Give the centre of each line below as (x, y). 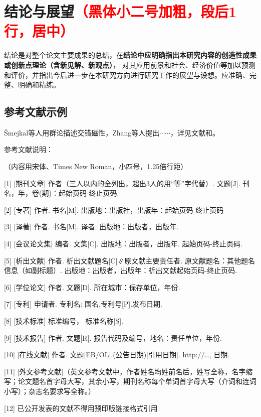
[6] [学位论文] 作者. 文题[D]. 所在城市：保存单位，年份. (92, 287)
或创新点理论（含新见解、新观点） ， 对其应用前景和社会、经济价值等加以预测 (130, 64)
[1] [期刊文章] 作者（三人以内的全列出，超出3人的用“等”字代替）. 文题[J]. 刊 (127, 183)
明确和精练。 (39, 85)
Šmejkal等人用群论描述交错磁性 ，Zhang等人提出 (82, 132)
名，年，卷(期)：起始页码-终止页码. (62, 193)
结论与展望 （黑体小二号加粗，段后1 (120, 11)
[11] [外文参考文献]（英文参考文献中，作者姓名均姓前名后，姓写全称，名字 (125, 371)
